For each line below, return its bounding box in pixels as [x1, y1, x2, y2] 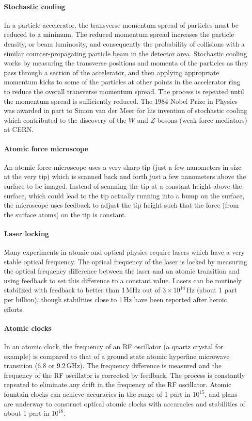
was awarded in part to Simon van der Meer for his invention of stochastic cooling [4, 105, 248, 115]
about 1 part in [4, 408, 49, 418]
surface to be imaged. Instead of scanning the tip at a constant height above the [4, 180, 242, 191]
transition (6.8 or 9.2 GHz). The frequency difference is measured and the [4, 360, 221, 371]
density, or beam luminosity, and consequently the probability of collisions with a [4, 38, 245, 49]
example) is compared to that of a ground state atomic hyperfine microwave [4, 351, 230, 361]
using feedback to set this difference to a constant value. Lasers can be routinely [4, 275, 242, 285]
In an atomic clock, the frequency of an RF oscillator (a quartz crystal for [4, 341, 223, 352]
